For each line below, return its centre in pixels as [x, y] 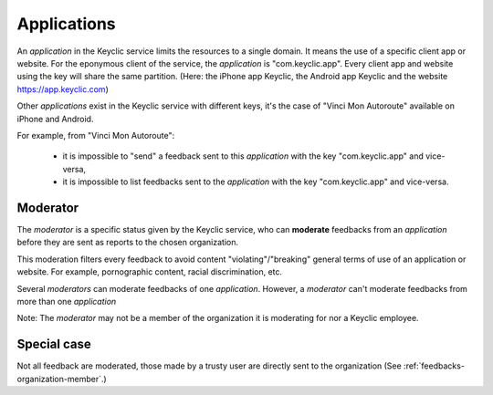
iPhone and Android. [55, 119]
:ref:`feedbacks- [434, 366]
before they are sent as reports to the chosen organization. [128, 243]
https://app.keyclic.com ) [63, 89]
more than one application [67, 301]
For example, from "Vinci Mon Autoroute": [96, 135]
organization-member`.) [62, 379]
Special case [54, 344]
